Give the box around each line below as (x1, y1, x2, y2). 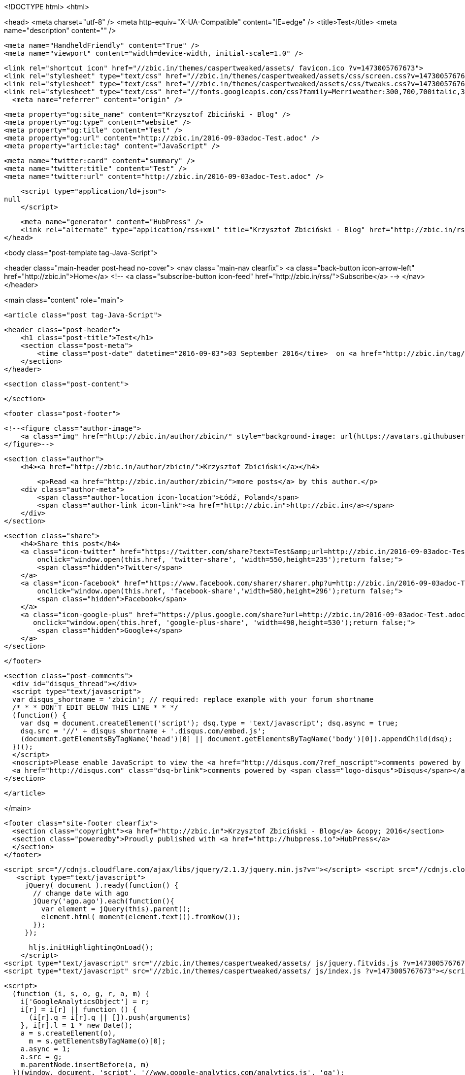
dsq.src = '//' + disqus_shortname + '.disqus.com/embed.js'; (20, 727, 266, 735)
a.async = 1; (20, 1045, 70, 1053)
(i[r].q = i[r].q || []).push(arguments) (29, 1013, 191, 1021)
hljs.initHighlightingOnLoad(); (29, 943, 154, 951)
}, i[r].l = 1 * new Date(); (20, 1021, 133, 1029)
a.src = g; (20, 1053, 63, 1061)
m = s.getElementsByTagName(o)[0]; (29, 1037, 166, 1045)
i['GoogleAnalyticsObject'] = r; (20, 998, 150, 1006)
